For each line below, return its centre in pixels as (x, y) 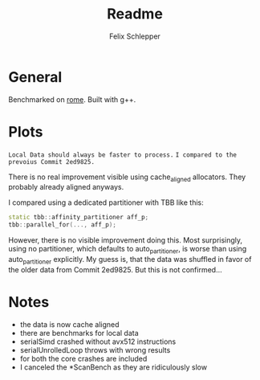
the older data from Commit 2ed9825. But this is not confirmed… (115, 269)
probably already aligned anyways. (66, 187)
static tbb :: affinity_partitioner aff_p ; (79, 218)
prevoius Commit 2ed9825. (51, 161)
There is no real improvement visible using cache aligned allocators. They (127, 178)
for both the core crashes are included (83, 358)
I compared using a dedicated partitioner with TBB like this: (106, 202)
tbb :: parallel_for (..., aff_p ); (62, 225)
